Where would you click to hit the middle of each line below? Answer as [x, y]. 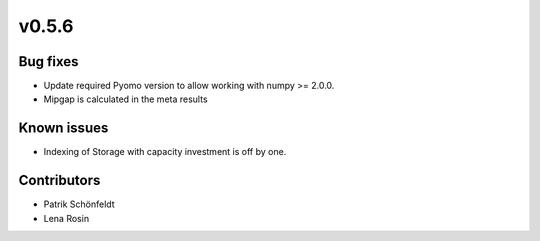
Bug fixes [48, 61]
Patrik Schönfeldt [79, 204]
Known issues [63, 128]
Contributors [59, 180]
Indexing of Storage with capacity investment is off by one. [165, 152]
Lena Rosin [66, 218]
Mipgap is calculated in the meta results [126, 99]
